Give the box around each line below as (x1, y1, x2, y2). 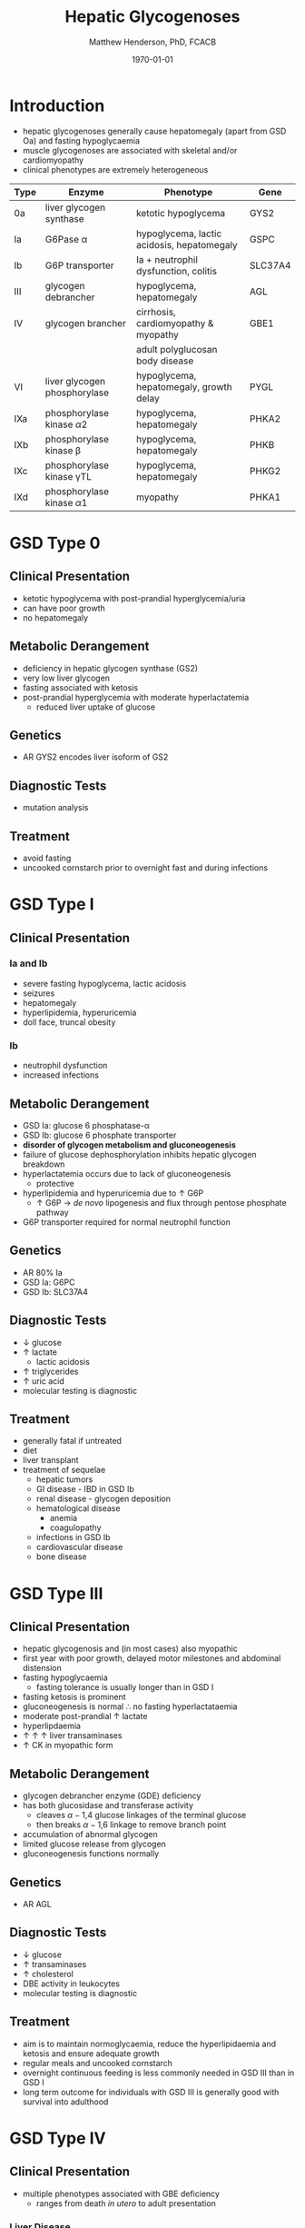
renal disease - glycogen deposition (35, 1493, 171, 1505)
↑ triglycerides (22, 1366, 79, 1377)
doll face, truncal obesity (22, 1016, 116, 1028)
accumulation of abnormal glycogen (22, 1829, 158, 1840)
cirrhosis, (135, 305, 177, 318)
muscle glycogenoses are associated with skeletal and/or (22, 144, 238, 155)
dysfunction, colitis (135, 264, 218, 277)
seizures (22, 988, 55, 999)
